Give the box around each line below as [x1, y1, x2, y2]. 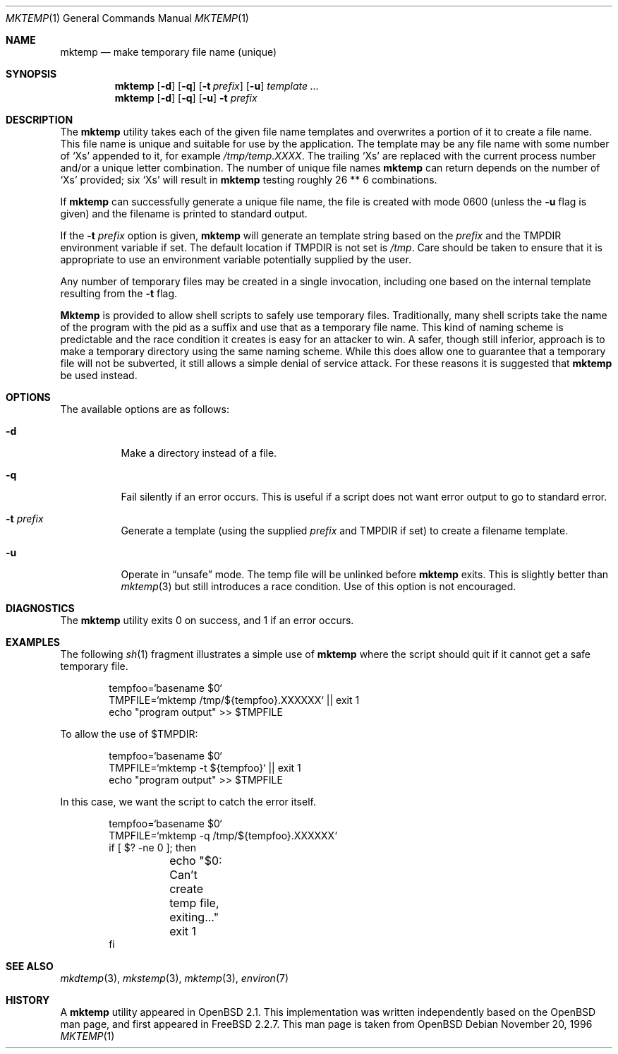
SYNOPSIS [6, 68, 57, 80]
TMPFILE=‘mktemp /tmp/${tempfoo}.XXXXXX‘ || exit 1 [109, 694, 360, 706]
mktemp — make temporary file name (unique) [60, 46, 277, 58]
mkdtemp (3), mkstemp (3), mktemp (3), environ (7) [60, 972, 289, 984]
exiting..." [169, 910, 219, 924]
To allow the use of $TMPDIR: [60, 728, 198, 740]
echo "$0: [169, 854, 222, 868]
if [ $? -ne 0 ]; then [109, 842, 196, 854]
